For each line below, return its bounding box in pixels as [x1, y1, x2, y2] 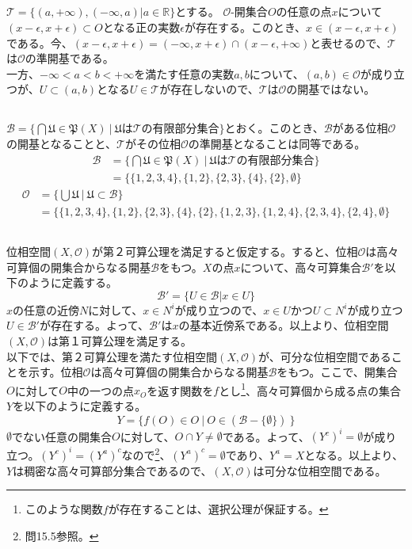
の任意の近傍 [13, 301, 80, 318]
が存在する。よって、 [39, 317, 150, 334]
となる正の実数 [102, 18, 181, 35]
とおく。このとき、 [224, 120, 324, 136]
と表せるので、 [310, 34, 387, 51]
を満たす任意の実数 [134, 65, 235, 82]
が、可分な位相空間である [258, 348, 391, 364]
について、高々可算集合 [240, 258, 362, 275]
